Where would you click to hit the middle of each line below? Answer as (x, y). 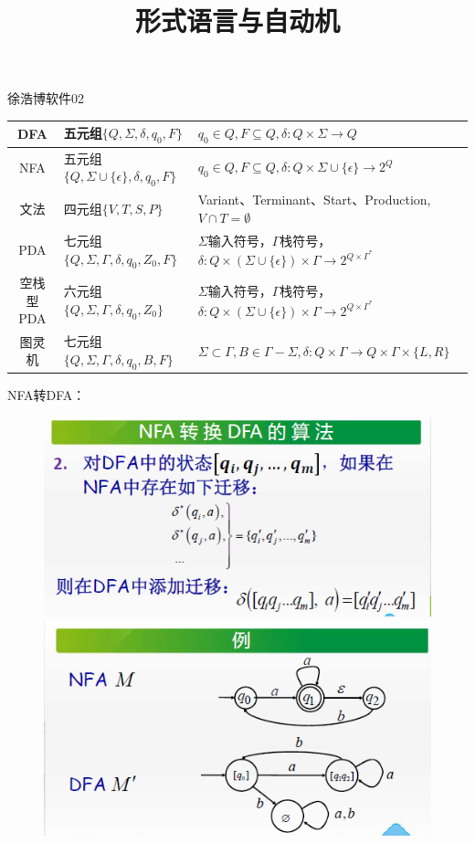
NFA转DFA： (47, 395)
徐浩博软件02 (46, 98)
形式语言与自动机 (237, 21)
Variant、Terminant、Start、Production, (314, 200)
